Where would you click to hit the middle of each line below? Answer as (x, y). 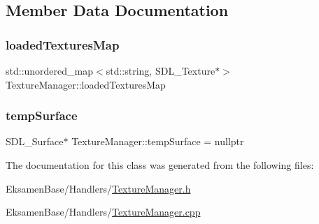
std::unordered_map (50, 70)
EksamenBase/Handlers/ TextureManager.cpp (103, 212)
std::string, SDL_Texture (161, 70)
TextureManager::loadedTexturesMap (86, 84)
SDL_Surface (35, 141)
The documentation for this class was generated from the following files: (160, 165)
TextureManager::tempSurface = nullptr (158, 141)
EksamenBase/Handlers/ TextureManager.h (98, 188)
